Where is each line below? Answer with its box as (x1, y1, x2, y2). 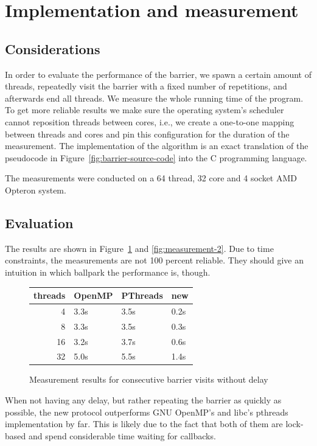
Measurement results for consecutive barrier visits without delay (29, 373, 268, 386)
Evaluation (5, 213, 74, 232)
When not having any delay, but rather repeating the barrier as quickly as (5, 394, 282, 406)
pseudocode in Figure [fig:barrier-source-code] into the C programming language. (5, 151, 307, 164)
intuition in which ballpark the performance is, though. (5, 265, 211, 278)
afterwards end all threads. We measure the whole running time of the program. (5, 91, 304, 104)
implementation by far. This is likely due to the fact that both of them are (5, 417, 283, 430)
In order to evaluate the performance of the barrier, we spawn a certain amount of (5, 68, 312, 80)
